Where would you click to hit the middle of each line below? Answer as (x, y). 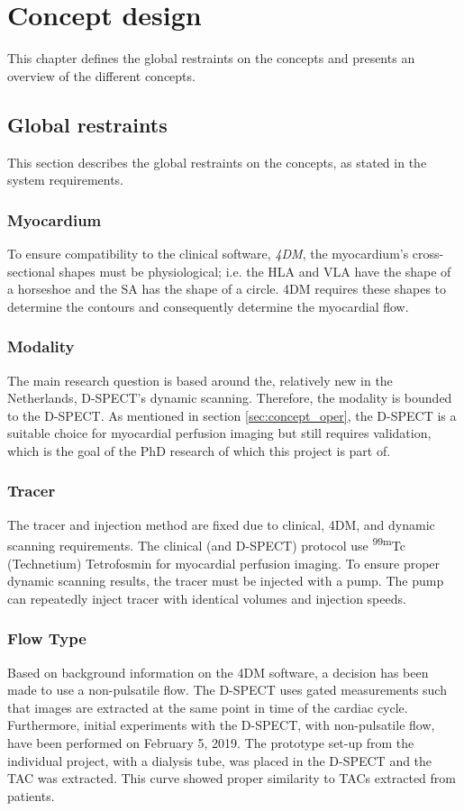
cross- (428, 253)
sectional (31, 271)
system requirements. (66, 180)
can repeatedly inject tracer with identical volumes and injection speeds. (207, 598)
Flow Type (47, 638)
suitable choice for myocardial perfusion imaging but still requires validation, (219, 433)
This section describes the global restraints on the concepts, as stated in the (217, 162)
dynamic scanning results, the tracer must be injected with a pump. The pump (226, 581)
